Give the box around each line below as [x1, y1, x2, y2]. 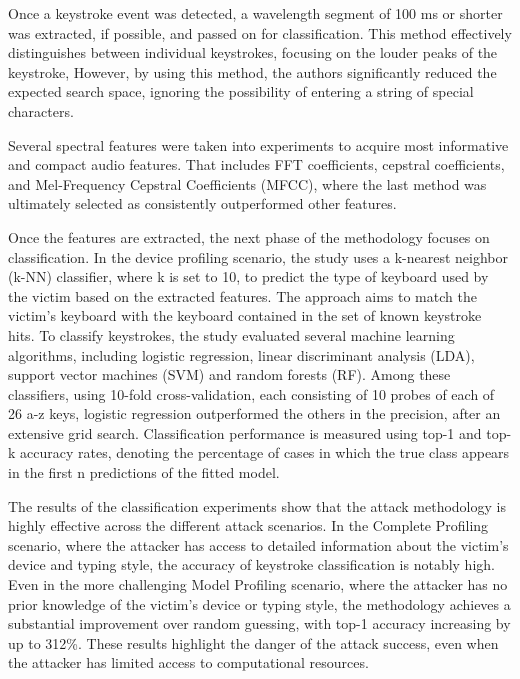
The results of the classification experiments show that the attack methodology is [8, 495, 506, 516]
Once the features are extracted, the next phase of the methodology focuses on [8, 226, 490, 247]
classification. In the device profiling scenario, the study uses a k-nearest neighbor [8, 246, 509, 267]
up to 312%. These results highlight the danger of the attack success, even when [8, 632, 499, 653]
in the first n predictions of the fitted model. [8, 462, 280, 483]
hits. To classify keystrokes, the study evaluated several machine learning [8, 324, 455, 345]
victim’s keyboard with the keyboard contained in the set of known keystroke [8, 305, 482, 326]
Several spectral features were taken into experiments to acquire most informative [8, 134, 509, 155]
